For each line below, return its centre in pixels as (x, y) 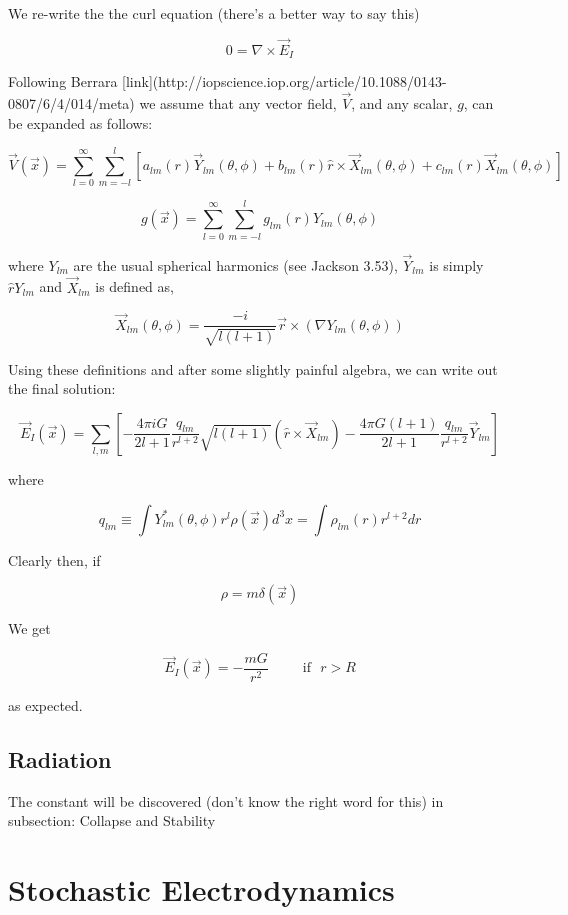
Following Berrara (63, 81)
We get (29, 628)
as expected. (45, 704)
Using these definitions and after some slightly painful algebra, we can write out (253, 368)
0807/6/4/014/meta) (71, 103)
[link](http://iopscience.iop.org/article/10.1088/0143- (284, 81)
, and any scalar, (402, 103)
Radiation (60, 758)
